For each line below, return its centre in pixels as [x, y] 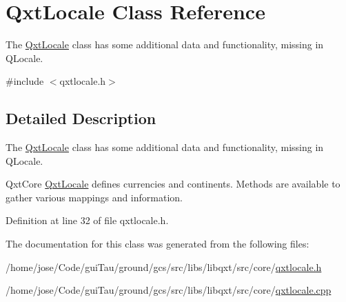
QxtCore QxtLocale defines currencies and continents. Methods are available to [173, 184]
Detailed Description [81, 118]
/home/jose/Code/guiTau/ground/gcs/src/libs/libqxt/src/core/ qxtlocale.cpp [169, 290]
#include [25, 81]
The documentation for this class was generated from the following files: [157, 244]
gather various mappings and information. [94, 197]
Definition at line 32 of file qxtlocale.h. [87, 220]
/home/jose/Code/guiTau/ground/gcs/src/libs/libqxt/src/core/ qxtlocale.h [164, 266]
